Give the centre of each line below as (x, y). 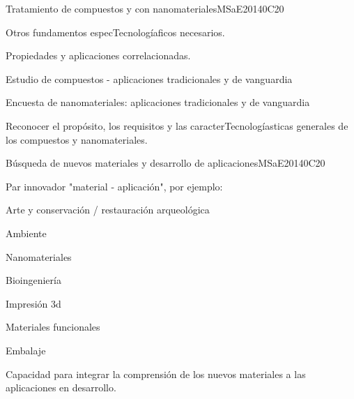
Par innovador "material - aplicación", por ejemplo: (114, 186)
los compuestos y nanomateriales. (77, 139)
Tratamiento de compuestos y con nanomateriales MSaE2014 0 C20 (145, 8)
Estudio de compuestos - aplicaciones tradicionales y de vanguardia (149, 78)
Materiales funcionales (53, 327)
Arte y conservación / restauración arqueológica (108, 210)
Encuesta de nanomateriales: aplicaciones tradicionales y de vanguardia (158, 102)
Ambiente (26, 233)
